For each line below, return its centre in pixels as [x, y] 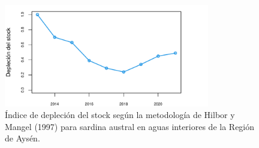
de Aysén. [22, 138]
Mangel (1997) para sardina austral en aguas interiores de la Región [130, 126]
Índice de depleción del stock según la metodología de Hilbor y [120, 115]
